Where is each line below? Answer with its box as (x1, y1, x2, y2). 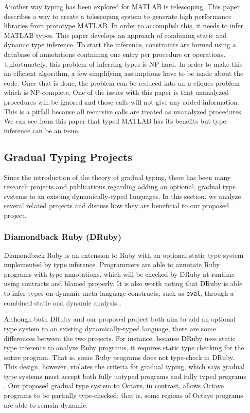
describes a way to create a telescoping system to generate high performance (4, 11, 232, 21)
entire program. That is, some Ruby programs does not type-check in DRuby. (4, 352, 234, 362)
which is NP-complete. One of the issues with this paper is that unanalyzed (4, 87, 229, 97)
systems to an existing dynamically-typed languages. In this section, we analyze (4, 191, 241, 201)
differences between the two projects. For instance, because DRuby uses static (4, 333, 235, 343)
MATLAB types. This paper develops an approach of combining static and (4, 30, 227, 40)
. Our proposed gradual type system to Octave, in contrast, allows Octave (4, 380, 224, 391)
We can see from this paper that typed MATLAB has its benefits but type (4, 116, 226, 126)
